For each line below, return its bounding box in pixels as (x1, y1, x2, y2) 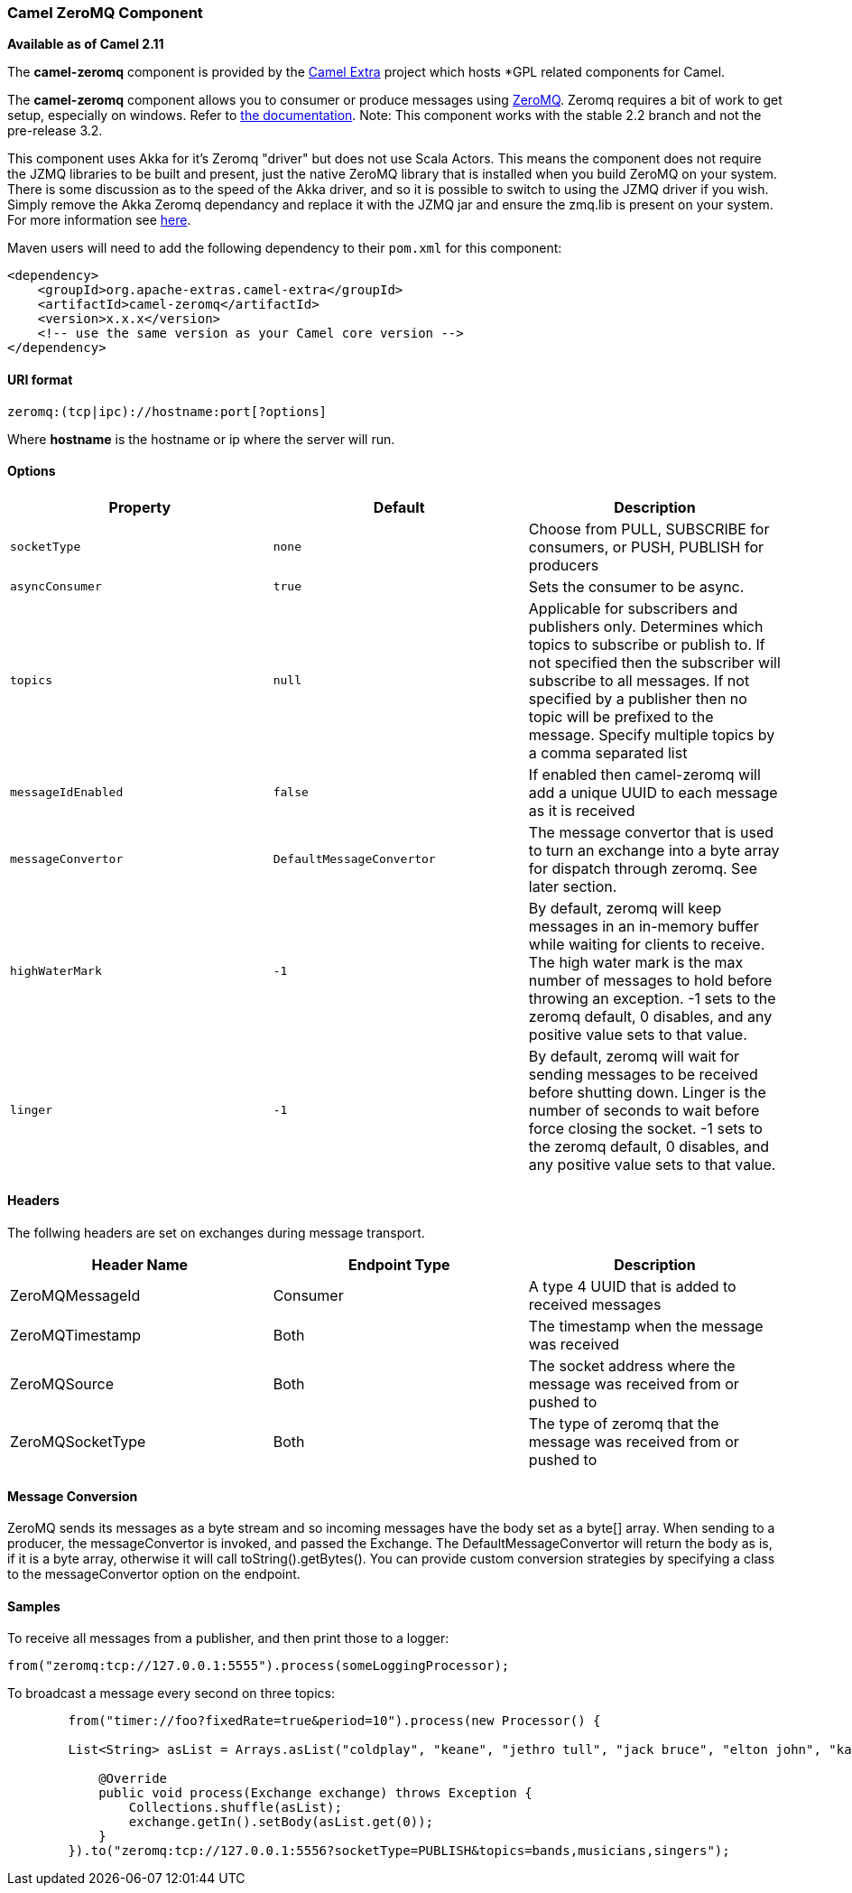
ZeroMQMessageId (10, 1286, 141, 1305)
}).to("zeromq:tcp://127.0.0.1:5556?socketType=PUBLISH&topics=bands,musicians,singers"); (68, 1843, 730, 1859)
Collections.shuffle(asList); (128, 1800, 342, 1815)
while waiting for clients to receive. (528, 934, 765, 953)
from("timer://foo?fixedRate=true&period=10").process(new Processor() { (68, 1713, 601, 1729)
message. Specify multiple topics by (528, 725, 775, 744)
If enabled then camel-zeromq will (528, 765, 761, 784)
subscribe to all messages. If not (528, 671, 750, 690)
